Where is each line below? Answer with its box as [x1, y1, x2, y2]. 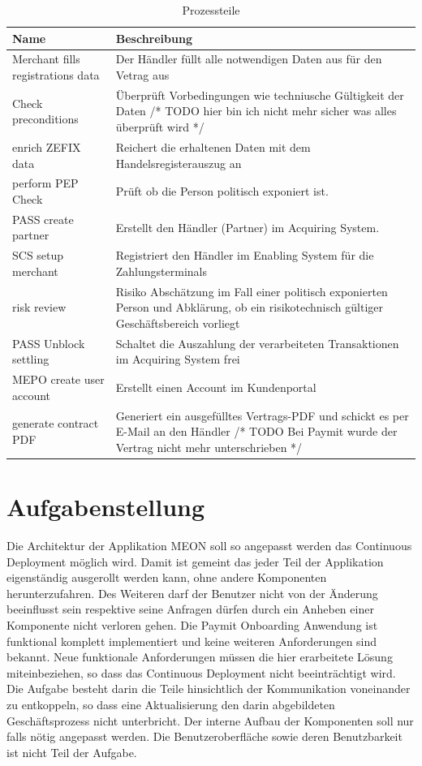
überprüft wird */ [115, 118, 205, 136]
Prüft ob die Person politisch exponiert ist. [115, 183, 329, 200]
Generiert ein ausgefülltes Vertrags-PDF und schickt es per [115, 407, 409, 424]
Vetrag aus [115, 67, 170, 84]
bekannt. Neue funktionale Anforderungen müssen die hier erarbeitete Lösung [6, 648, 393, 665]
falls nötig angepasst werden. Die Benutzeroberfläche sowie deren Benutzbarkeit [6, 728, 403, 745]
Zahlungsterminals [115, 262, 207, 279]
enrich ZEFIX [12, 138, 81, 155]
